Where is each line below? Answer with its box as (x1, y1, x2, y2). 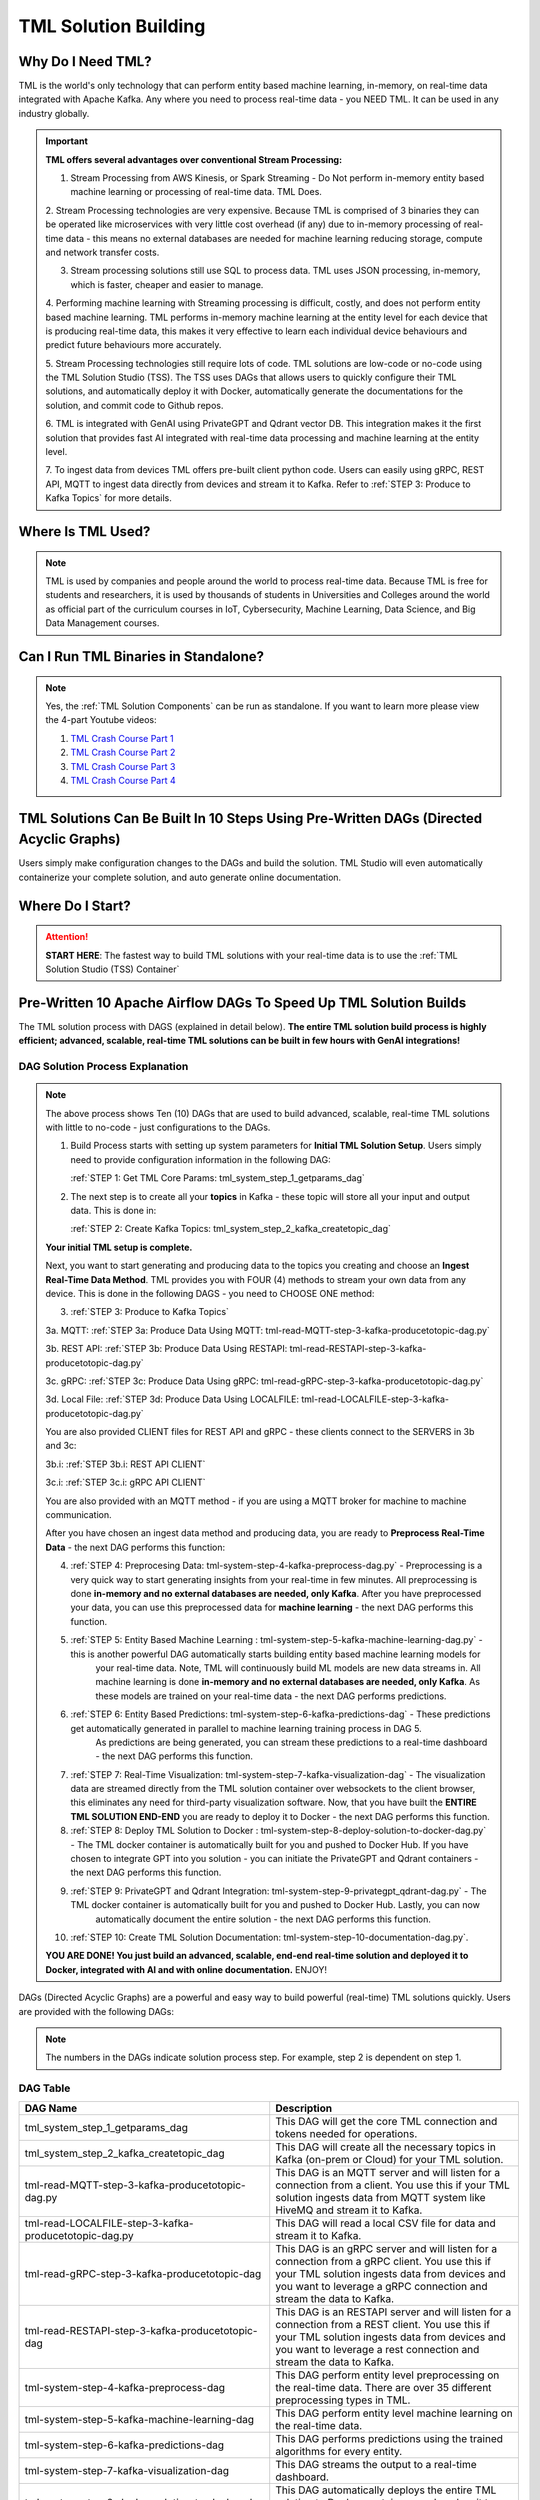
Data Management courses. (45, 617, 160, 629)
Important (45, 135, 89, 147)
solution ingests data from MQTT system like (275, 2191, 486, 2205)
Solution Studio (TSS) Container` (45, 963, 180, 975)
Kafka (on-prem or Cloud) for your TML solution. (275, 2153, 504, 2167)
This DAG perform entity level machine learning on (275, 2406, 514, 2420)
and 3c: (45, 1440, 77, 1452)
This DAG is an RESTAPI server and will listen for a (275, 2305, 512, 2319)
